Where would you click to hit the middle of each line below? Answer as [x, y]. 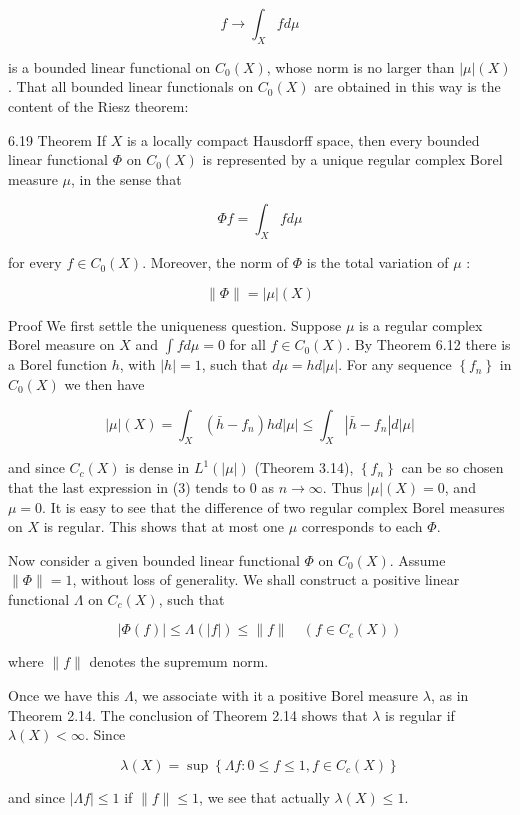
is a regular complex [421, 324]
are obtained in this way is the [407, 86]
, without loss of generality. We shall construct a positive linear [266, 579]
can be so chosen [452, 467]
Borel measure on [61, 344]
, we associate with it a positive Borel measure [276, 695]
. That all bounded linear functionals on [131, 86]
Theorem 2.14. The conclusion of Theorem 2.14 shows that [188, 714]
